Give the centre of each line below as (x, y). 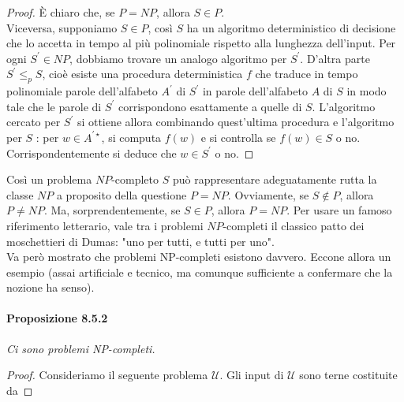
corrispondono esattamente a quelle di (210, 106)
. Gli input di (252, 375)
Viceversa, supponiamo (62, 27)
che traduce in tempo (307, 74)
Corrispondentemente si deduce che (92, 153)
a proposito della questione (122, 194)
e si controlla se (238, 137)
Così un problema (49, 179)
